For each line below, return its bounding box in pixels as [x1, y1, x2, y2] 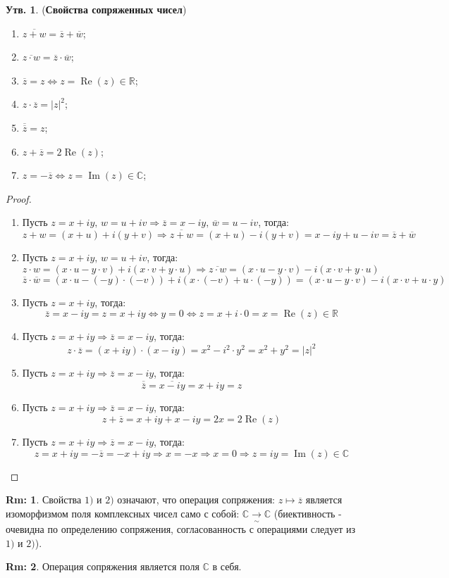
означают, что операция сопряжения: [117, 492, 276, 507]
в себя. [212, 559, 242, 574]
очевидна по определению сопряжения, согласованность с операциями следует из [6, 522, 356, 536]
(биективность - [273, 505, 342, 520]
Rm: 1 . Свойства [6, 492, 82, 507]
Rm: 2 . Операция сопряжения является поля [6, 559, 199, 574]
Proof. [6, 191, 32, 206]
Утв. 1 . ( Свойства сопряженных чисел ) [6, 2, 187, 16]
